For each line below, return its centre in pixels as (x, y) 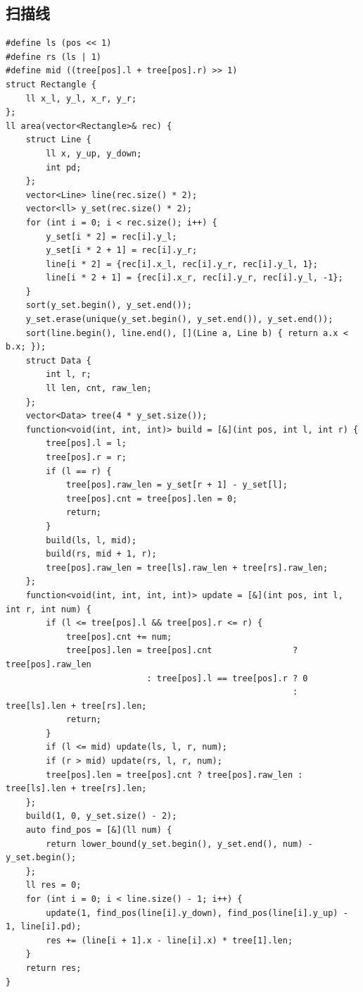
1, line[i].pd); (44, 927)
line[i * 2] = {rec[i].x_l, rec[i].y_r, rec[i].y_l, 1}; (182, 264)
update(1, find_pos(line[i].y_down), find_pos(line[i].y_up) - (197, 913)
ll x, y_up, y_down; (94, 153)
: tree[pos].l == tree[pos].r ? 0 (227, 678)
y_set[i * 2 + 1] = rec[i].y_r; (122, 250)
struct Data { (58, 360)
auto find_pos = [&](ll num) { (99, 830)
